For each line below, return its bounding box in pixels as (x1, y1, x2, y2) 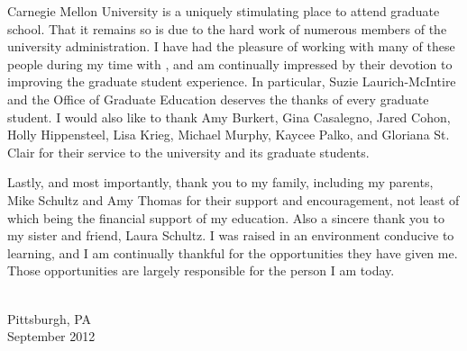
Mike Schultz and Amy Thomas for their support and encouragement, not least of (7, 190, 460, 209)
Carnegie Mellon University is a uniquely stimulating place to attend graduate (7, 2, 440, 20)
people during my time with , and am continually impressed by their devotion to (7, 54, 453, 73)
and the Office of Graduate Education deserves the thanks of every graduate (7, 89, 429, 108)
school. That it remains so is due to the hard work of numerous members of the (7, 19, 447, 38)
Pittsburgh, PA (7, 309, 92, 328)
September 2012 (7, 327, 96, 346)
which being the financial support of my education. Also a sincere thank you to (7, 208, 444, 227)
